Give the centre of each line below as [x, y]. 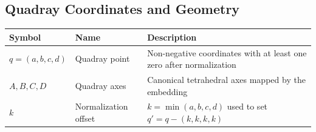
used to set [247, 106]
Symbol [25, 37]
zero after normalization [192, 64]
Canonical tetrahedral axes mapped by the [226, 79]
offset [85, 118]
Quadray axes [101, 85]
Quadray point [102, 58]
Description [172, 37]
